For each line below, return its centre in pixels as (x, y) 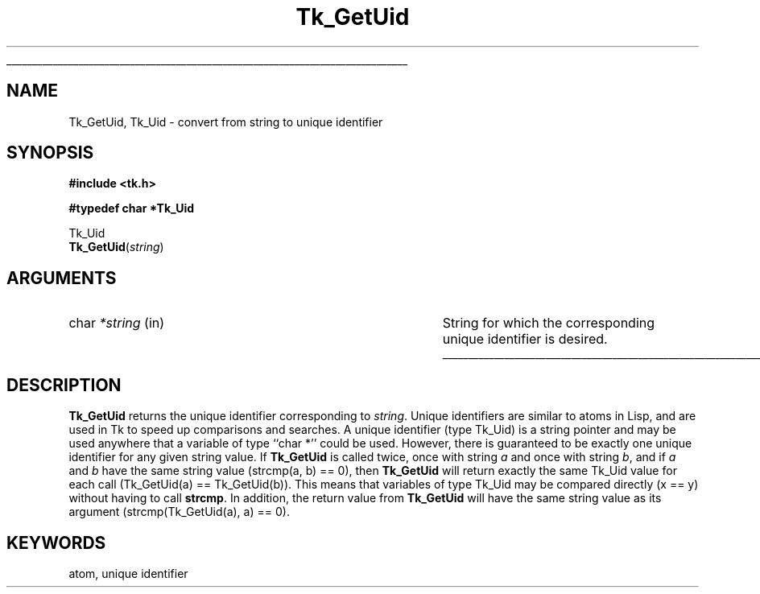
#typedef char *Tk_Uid (132, 208)
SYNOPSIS (50, 153)
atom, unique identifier (128, 573)
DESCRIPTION (64, 385)
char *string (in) (117, 323)
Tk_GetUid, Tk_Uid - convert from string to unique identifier (226, 122)
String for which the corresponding (549, 323)
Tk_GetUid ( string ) (116, 247)
